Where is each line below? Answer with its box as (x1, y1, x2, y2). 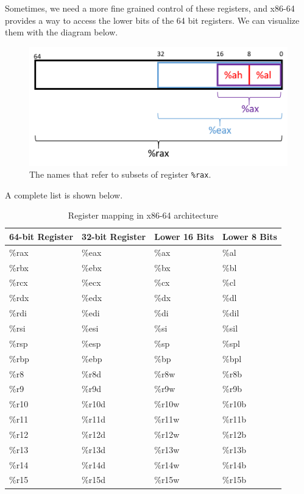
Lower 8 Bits (222, 230, 277, 242)
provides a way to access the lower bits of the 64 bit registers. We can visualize (5, 13, 300, 26)
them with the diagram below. (5, 26, 118, 38)
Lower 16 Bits (154, 230, 214, 242)
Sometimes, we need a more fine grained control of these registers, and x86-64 (5, 2, 295, 14)
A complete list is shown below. (5, 188, 123, 201)
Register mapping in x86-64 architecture (68, 209, 219, 222)
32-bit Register (82, 230, 146, 242)
